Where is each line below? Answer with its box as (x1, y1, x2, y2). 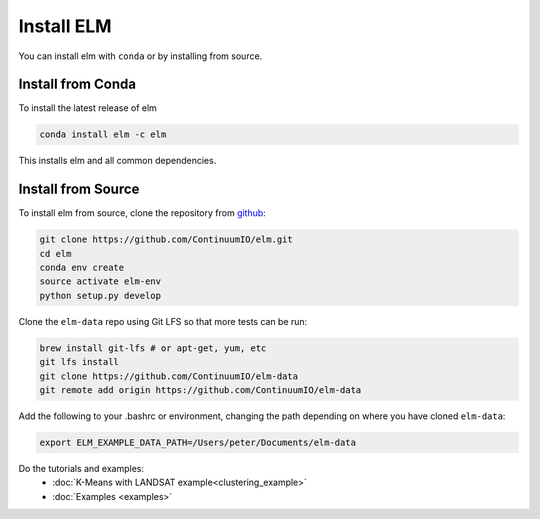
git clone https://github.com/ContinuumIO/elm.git (39, 234, 294, 245)
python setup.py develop (39, 290, 162, 301)
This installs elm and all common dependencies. (18, 155, 217, 167)
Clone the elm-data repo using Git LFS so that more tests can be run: (18, 315, 308, 327)
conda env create (39, 262, 125, 274)
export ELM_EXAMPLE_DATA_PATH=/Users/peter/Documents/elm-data (39, 436, 357, 448)
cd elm (39, 248, 72, 259)
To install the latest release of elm (18, 102, 157, 114)
